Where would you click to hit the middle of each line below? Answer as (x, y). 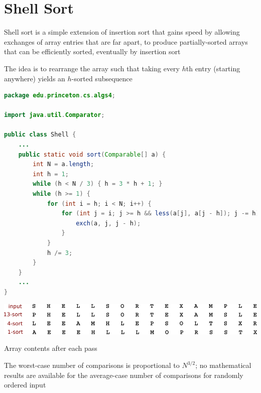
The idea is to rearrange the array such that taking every (92, 68)
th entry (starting (213, 68)
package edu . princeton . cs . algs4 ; (60, 96)
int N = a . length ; (63, 164)
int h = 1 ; (51, 174)
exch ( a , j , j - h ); (108, 223)
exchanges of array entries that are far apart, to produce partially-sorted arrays (126, 41)
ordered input (25, 385)
